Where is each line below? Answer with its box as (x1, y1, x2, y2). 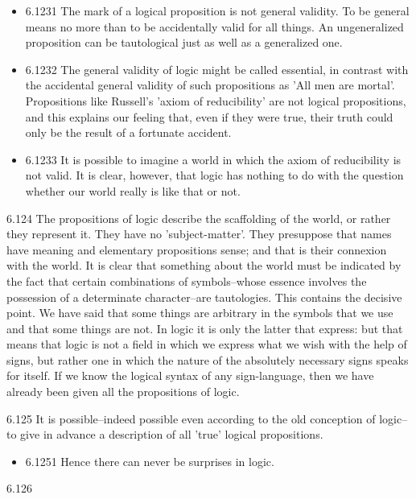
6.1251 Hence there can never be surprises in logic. (25, 452, 274, 469)
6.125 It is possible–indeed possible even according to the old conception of (6, 410, 376, 427)
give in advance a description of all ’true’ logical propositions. (20, 426, 323, 443)
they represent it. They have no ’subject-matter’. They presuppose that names (6, 225, 392, 242)
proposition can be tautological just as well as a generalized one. (25, 34, 343, 51)
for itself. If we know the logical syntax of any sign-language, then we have (6, 367, 374, 384)
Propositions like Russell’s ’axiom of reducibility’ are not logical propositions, (25, 92, 406, 109)
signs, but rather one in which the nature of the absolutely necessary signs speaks (6, 351, 409, 368)
